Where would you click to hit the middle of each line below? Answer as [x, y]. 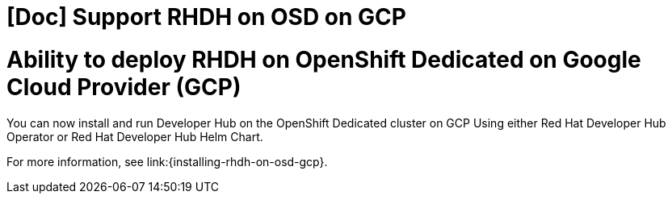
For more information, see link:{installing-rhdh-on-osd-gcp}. [167, 161]
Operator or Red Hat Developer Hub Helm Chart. [135, 136]
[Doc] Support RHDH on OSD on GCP [206, 17]
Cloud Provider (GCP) [124, 87]
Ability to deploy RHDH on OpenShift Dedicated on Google [324, 59]
